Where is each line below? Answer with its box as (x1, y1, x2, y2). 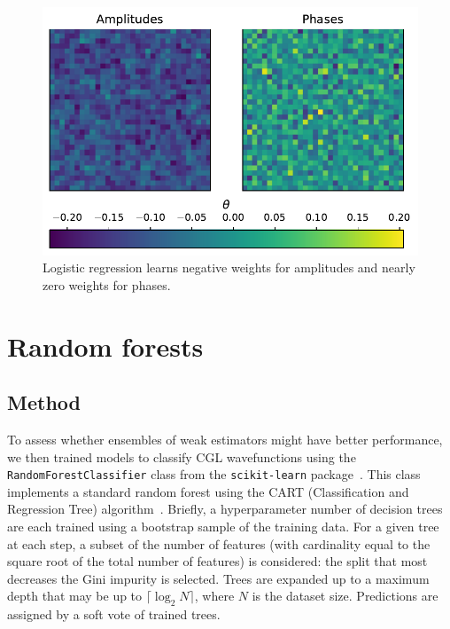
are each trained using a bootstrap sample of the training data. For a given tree (7, 517, 439, 536)
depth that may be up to (7, 586, 143, 605)
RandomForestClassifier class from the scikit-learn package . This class (7, 465, 421, 484)
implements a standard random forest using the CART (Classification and (7, 482, 409, 500)
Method (7, 389, 81, 416)
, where (194, 586, 235, 605)
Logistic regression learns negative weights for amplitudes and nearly (43, 258, 415, 277)
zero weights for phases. (43, 275, 171, 294)
